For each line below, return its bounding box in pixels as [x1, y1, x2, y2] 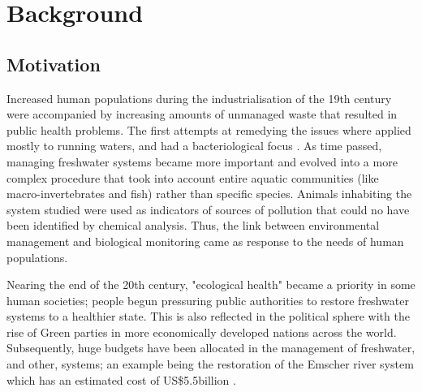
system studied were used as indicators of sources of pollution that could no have [6, 200, 410, 218]
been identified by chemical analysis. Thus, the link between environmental [6, 217, 380, 234]
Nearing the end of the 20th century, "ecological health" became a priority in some [6, 276, 416, 293]
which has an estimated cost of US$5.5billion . [6, 371, 236, 388]
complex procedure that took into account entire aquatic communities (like [6, 169, 379, 186]
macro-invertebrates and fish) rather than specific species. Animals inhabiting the [6, 185, 412, 202]
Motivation [6, 51, 101, 76]
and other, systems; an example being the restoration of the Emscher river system [6, 355, 414, 373]
